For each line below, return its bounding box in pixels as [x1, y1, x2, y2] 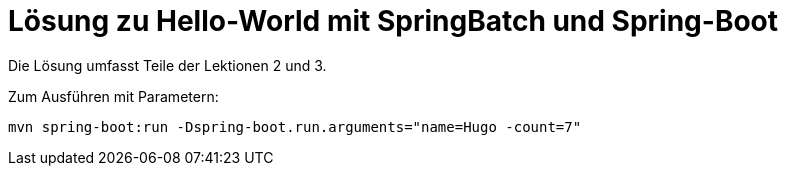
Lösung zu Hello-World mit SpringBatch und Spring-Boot [8, 4, 779, 38]
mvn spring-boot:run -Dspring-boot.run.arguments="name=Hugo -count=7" [8, 118, 582, 135]
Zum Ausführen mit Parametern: [8, 87, 219, 105]
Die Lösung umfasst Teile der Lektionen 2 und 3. [8, 56, 327, 74]
